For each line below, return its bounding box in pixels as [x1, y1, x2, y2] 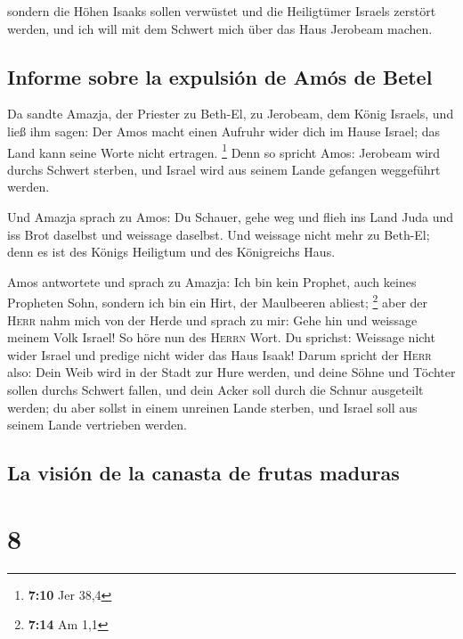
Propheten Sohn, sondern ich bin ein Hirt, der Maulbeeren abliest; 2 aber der [7, 291, 428, 312]
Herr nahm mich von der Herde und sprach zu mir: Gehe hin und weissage [7, 310, 418, 329]
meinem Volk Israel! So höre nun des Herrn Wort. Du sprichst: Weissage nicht [7, 328, 435, 347]
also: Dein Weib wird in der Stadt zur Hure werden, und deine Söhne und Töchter [7, 363, 456, 381]
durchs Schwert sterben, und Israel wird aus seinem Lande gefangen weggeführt [7, 160, 441, 178]
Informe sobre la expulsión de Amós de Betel [7, 62, 433, 90]
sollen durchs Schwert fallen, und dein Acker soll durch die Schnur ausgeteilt [7, 381, 424, 399]
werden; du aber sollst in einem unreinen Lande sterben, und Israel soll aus [7, 397, 418, 416]
